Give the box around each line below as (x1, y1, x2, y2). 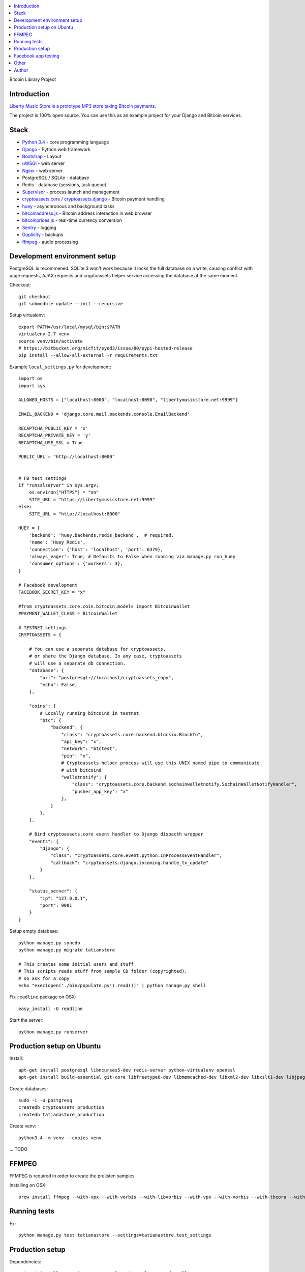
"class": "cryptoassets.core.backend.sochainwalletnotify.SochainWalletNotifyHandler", (72, 782, 297, 787)
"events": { (28, 839, 59, 844)
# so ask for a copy (18, 975, 70, 981)
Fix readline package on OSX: (9, 994, 76, 1000)
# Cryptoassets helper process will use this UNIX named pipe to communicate (61, 760, 260, 766)
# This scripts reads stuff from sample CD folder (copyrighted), (18, 968, 188, 974)
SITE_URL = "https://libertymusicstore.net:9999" (28, 497, 155, 502)
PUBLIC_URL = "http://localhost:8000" (18, 454, 115, 460)
